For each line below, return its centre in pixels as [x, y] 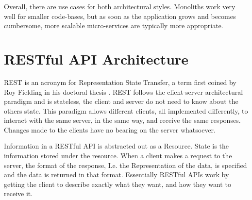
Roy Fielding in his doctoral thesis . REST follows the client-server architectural [124, 92]
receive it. [18, 193]
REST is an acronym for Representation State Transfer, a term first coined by [120, 82]
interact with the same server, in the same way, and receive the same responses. [122, 120]
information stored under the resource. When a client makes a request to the [118, 156]
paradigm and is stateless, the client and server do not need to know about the [121, 101]
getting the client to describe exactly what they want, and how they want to [118, 184]
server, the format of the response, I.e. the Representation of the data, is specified [126, 165]
